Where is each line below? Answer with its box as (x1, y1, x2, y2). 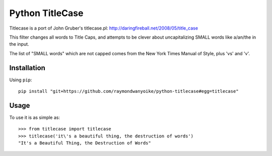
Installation (9, 63, 45, 72)
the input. (9, 41, 30, 47)
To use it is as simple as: (9, 114, 60, 120)
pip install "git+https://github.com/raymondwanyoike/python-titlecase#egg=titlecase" (18, 88, 239, 94)
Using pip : (9, 77, 32, 83)
